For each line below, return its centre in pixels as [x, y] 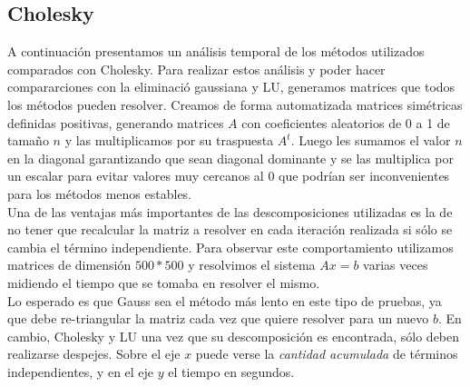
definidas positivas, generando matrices [116, 122]
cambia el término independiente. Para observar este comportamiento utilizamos [230, 247]
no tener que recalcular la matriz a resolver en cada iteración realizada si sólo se [230, 229]
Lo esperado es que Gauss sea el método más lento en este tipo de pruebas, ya [225, 300]
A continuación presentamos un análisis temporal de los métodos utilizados [216, 51]
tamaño [28, 140]
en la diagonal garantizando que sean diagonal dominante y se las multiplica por [230, 158]
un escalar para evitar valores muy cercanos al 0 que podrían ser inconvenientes [229, 176]
